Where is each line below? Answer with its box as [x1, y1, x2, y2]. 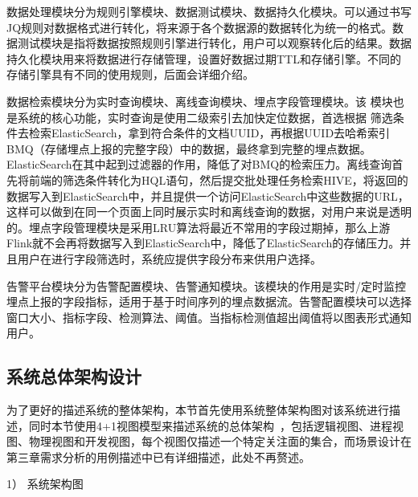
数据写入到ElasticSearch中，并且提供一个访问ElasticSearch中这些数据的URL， [6, 187, 409, 204]
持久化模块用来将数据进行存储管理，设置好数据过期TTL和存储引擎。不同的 [6, 50, 401, 67]
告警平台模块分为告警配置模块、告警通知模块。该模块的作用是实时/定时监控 [6, 277, 406, 294]
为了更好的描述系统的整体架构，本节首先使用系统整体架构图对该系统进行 [6, 401, 389, 418]
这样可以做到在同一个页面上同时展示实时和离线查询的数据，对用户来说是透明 [6, 203, 412, 220]
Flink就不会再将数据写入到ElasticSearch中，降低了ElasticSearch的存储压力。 [6, 234, 400, 251]
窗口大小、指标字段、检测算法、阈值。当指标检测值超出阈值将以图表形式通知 [6, 308, 412, 325]
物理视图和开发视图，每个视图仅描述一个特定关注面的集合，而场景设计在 [28, 433, 412, 450]
